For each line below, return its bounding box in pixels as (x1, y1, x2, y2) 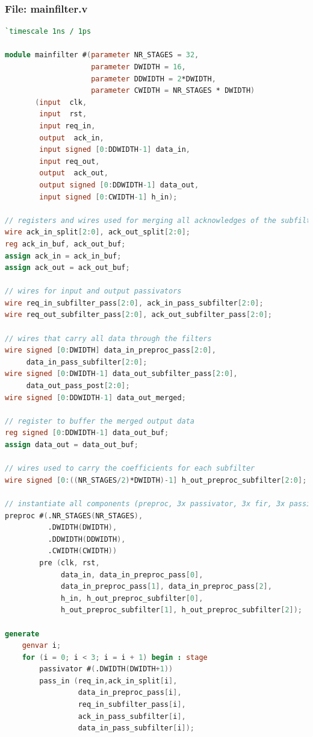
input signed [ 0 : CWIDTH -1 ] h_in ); (39, 192, 178, 201)
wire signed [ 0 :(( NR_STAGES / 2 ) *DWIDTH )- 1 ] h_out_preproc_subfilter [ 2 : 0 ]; (5, 475, 307, 485)
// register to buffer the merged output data (5, 416, 194, 425)
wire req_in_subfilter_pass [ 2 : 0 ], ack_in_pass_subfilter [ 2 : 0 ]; (5, 298, 264, 307)
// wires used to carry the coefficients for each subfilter (5, 464, 255, 473)
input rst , (39, 110, 87, 119)
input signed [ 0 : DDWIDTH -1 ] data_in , (39, 145, 190, 154)
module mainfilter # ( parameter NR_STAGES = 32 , (5, 51, 199, 60)
